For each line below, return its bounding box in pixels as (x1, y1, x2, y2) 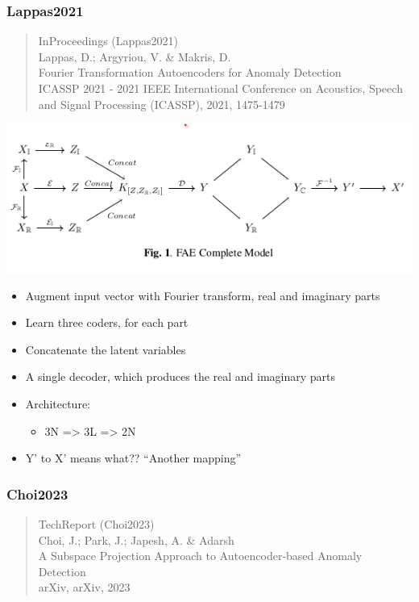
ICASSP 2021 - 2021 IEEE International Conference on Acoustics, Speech (38, 80, 403, 96)
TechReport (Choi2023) (38, 516, 155, 533)
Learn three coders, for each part (25, 314, 189, 331)
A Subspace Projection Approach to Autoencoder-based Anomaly (38, 547, 363, 564)
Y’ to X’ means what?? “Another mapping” (25, 449, 242, 466)
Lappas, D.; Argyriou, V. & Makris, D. (38, 48, 231, 65)
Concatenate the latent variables (25, 341, 186, 357)
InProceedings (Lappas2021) (38, 32, 179, 49)
